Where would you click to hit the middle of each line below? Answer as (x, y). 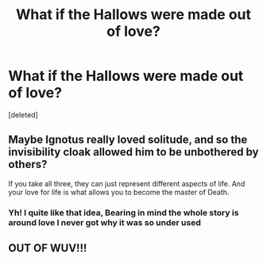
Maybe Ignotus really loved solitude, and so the (128, 140)
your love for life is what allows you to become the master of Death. (119, 192)
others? (28, 164)
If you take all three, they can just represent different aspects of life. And (127, 183)
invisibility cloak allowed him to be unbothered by (133, 152)
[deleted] (23, 115)
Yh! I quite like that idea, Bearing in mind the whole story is (124, 212)
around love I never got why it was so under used (104, 222)
